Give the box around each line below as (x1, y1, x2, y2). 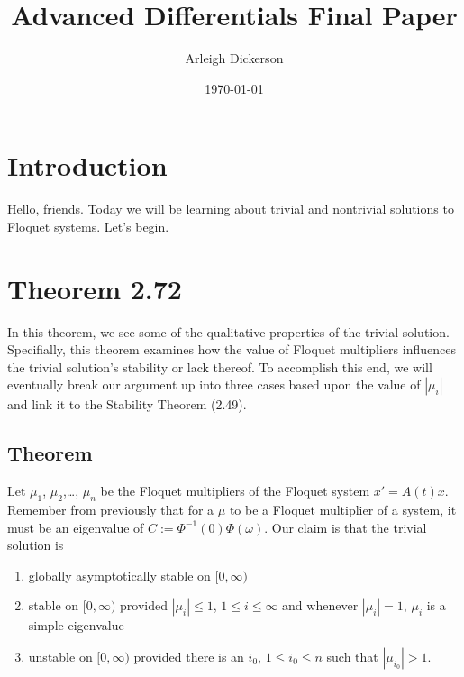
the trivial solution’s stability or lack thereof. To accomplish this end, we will (7, 357, 432, 376)
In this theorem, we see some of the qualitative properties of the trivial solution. (7, 322, 450, 341)
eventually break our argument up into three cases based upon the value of (7, 375, 421, 394)
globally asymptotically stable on (28, 565, 211, 584)
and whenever (282, 596, 359, 615)
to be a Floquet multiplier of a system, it (229, 499, 457, 518)
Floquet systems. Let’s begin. (7, 216, 169, 235)
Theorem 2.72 (7, 270, 182, 306)
